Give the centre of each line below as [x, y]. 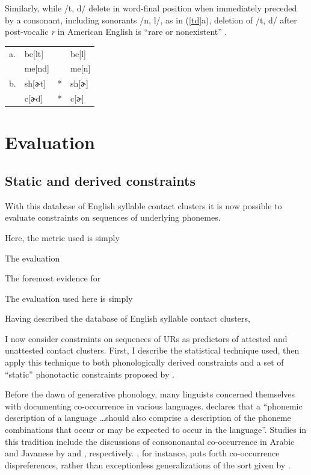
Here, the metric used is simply [62, 237]
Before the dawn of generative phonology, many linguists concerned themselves [150, 394]
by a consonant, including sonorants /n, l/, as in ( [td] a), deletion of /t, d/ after [151, 20]
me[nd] [37, 68]
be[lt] [34, 53]
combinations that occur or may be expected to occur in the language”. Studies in [156, 430]
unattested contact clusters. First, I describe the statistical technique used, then [152, 350]
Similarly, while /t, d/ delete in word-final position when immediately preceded [151, 8]
